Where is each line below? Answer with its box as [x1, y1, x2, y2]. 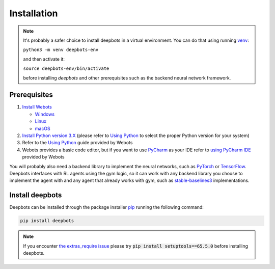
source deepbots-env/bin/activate [23, 66, 109, 71]
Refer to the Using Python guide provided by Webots [22, 140, 133, 146]
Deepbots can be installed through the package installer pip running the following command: [9, 204, 204, 210]
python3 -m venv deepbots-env [23, 47, 99, 53]
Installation [9, 8, 58, 19]
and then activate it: [23, 56, 65, 62]
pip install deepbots [20, 218, 74, 224]
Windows [35, 111, 55, 117]
